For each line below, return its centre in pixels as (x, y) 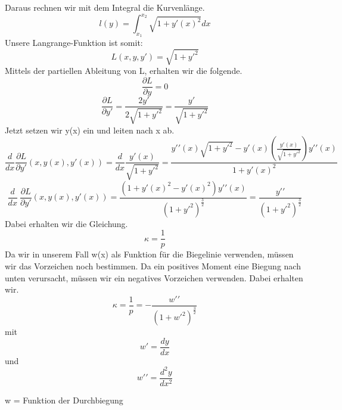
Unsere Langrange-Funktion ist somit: (74, 43)
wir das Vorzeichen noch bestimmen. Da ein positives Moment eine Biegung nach (153, 266)
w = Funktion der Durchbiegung (64, 400)
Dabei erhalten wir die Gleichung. (66, 223)
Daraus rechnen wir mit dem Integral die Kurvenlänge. (105, 7)
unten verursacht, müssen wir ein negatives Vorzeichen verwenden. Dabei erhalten (154, 277)
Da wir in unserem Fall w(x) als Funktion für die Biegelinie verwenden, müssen (149, 254)
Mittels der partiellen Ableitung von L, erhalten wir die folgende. (124, 71)
